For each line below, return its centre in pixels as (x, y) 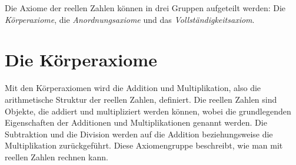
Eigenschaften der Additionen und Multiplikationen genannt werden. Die (136, 122)
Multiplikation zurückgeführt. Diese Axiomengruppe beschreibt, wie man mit (144, 145)
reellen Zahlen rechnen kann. (56, 156)
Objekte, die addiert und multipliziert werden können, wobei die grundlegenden (148, 111)
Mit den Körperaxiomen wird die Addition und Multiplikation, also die (133, 88)
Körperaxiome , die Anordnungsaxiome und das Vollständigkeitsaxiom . (130, 19)
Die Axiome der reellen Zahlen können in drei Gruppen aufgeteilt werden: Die (145, 8)
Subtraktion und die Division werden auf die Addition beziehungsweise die (139, 134)
